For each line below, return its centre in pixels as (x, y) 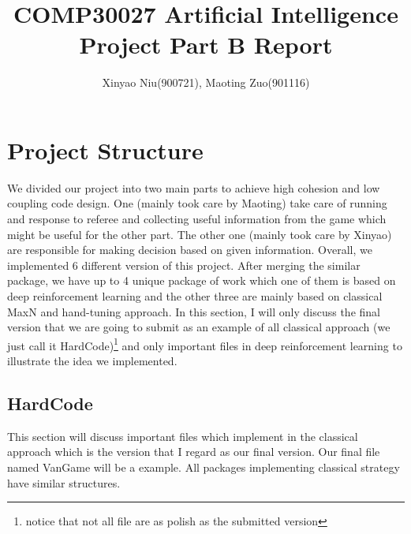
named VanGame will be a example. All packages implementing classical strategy (204, 467)
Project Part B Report (206, 45)
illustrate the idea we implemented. (92, 361)
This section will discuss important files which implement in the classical (183, 436)
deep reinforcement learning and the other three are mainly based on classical (195, 296)
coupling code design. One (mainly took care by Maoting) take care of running (197, 203)
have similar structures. (64, 482)
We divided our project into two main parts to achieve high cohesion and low (194, 187)
